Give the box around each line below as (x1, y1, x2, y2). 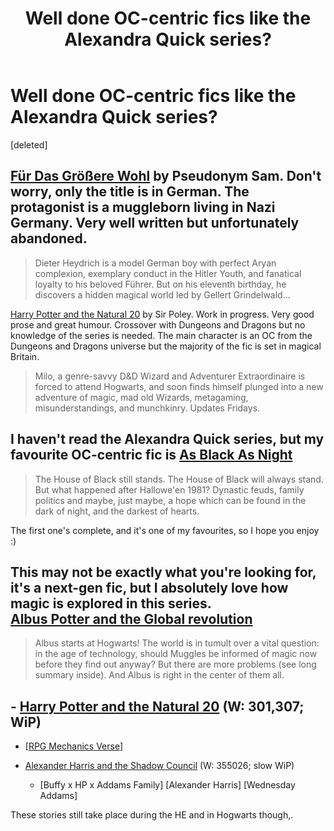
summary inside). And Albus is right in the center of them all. (34, 669, 285, 681)
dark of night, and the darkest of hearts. (34, 505, 200, 517)
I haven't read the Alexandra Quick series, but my (10, 431, 325, 448)
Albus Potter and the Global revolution (10, 610, 253, 627)
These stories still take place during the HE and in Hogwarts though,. (10, 809, 294, 821)
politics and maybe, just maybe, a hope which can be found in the (34, 494, 307, 506)
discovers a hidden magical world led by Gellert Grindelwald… (34, 288, 291, 301)
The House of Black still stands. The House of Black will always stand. (34, 473, 324, 485)
